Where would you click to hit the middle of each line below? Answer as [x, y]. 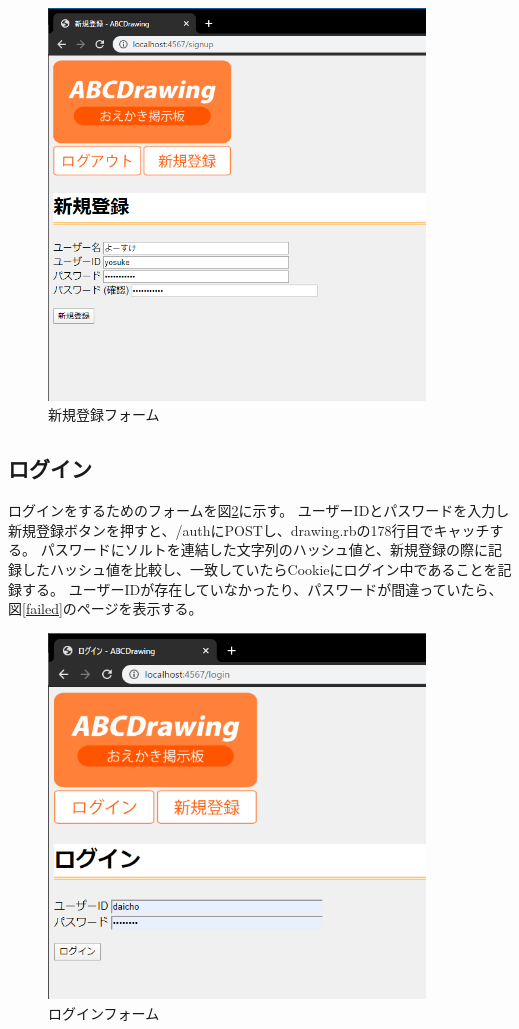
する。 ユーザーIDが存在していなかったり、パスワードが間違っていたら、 [262, 588]
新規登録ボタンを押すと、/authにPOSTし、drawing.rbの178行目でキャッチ [249, 529]
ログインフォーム [104, 1012]
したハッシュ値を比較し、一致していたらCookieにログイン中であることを [259, 568]
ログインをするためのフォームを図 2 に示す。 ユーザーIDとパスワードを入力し [259, 510]
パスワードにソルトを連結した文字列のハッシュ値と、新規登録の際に [264, 549]
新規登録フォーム [104, 414]
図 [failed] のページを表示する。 [105, 608]
